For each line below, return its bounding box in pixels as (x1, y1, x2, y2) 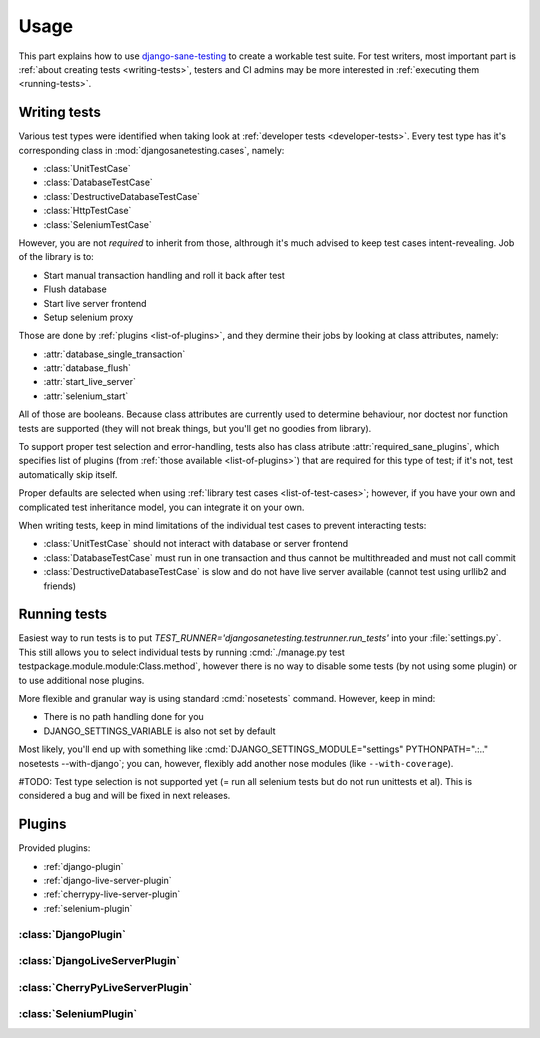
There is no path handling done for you (43, 711, 204, 723)
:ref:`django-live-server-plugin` (43, 875, 172, 887)
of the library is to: (18, 251, 94, 263)
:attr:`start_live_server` (43, 376, 137, 388)
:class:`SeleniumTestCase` (43, 218, 152, 230)
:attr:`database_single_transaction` (43, 348, 186, 360)
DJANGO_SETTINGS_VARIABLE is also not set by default (43, 725, 276, 737)
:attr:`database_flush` (43, 362, 132, 374)
